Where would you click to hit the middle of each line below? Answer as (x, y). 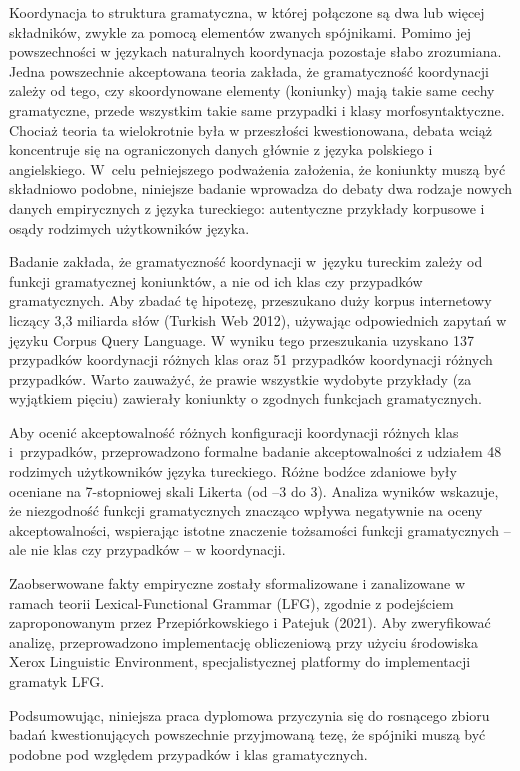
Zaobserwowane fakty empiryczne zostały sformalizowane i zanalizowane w (237, 583)
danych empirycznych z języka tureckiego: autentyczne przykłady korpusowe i (247, 207)
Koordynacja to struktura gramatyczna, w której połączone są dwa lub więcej (247, 12)
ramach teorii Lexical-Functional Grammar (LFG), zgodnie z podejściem (231, 602)
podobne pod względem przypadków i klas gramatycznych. (188, 753)
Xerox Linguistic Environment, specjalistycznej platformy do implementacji (240, 661)
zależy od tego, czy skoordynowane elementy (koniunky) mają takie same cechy (252, 90)
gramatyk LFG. (57, 681)
